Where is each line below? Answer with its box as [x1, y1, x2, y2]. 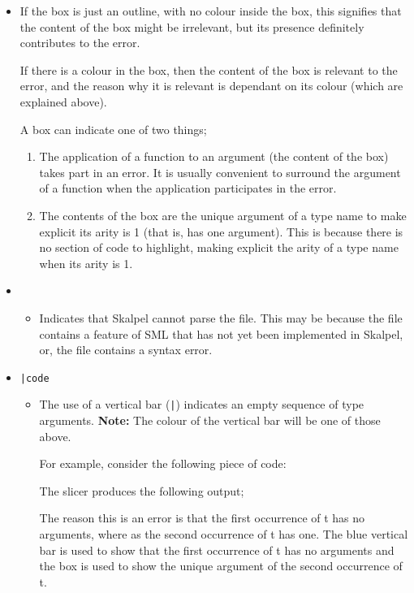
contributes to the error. [19, 34, 140, 51]
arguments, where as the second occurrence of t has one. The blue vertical [39, 525, 408, 542]
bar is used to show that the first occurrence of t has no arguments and [39, 541, 395, 558]
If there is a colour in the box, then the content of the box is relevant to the [19, 61, 398, 78]
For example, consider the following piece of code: [39, 455, 287, 472]
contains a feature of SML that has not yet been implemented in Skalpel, [39, 325, 403, 342]
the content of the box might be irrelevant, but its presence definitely [19, 18, 364, 35]
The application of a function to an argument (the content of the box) [39, 148, 389, 165]
